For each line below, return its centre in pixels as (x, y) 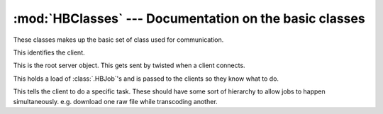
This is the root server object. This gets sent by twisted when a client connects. (129, 65)
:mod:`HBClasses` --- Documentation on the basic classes (189, 18)
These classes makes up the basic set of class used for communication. (118, 40)
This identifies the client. (49, 52)
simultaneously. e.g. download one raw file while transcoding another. (115, 101)
